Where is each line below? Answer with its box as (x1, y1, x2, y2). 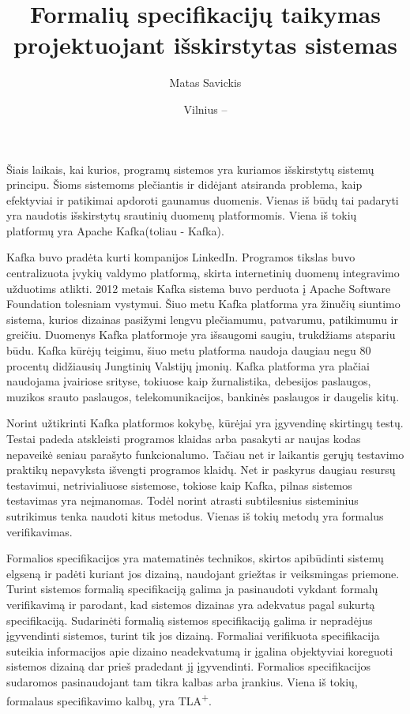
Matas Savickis (169, 74, 242, 91)
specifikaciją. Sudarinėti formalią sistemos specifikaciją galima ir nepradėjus (6, 611, 373, 628)
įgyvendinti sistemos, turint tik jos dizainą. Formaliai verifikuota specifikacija (6, 627, 380, 644)
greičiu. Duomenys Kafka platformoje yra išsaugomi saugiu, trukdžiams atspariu (6, 326, 396, 343)
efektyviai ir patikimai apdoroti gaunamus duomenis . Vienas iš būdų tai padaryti (6, 191, 399, 208)
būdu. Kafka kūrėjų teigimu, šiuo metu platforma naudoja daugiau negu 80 (6, 342, 371, 359)
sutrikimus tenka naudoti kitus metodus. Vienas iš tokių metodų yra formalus (6, 507, 384, 524)
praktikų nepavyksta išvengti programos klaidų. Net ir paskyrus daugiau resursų (6, 461, 396, 478)
